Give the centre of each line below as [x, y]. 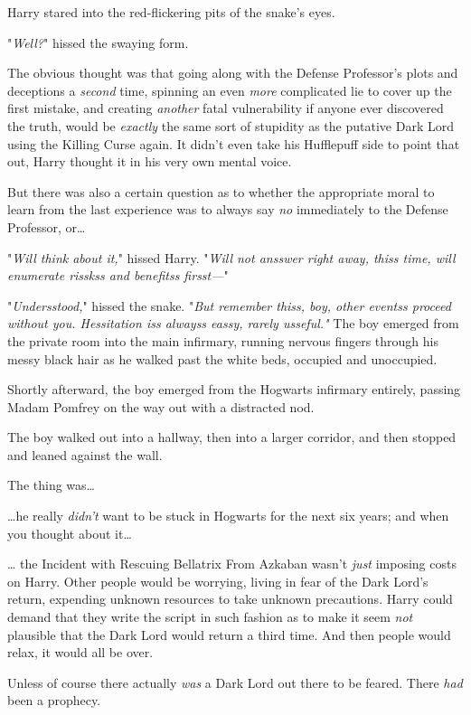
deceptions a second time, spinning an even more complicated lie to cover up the [230, 90]
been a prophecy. [54, 700]
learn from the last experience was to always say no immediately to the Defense [228, 209]
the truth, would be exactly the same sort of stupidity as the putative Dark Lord [231, 125]
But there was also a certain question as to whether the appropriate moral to [221, 191]
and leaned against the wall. [85, 454]
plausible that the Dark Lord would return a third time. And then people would [229, 634]
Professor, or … [47, 226]
